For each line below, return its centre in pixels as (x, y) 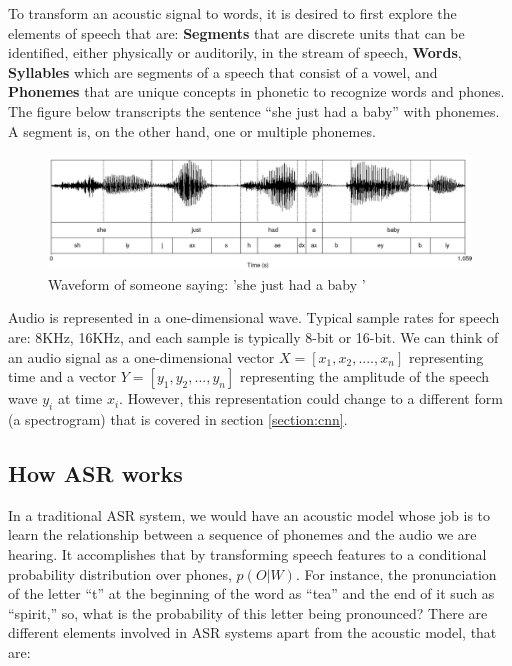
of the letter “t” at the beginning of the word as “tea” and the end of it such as (251, 593)
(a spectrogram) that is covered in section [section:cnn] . (178, 419)
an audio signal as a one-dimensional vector (141, 356)
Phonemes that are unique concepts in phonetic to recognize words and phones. (256, 91)
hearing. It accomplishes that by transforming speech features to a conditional (247, 554)
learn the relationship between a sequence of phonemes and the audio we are (242, 534)
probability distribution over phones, (120, 573)
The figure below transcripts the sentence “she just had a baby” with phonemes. (254, 110)
